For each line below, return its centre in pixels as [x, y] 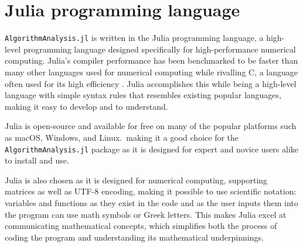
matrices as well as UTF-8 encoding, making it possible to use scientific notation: [151, 191]
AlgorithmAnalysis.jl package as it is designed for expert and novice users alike [152, 149]
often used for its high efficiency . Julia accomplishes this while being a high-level [151, 83]
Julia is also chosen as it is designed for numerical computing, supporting [136, 180]
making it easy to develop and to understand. [86, 106]
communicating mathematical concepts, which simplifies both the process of [141, 226]
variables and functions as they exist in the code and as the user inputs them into [151, 202]
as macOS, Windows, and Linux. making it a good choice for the [122, 137]
